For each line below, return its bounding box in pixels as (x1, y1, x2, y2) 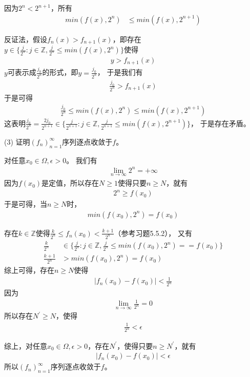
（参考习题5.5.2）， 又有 (114, 227, 192, 238)
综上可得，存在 (4, 265, 54, 275)
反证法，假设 (4, 33, 47, 44)
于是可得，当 (4, 199, 47, 209)
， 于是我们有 (97, 67, 143, 77)
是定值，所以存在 (41, 177, 99, 188)
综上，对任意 (4, 340, 47, 351)
